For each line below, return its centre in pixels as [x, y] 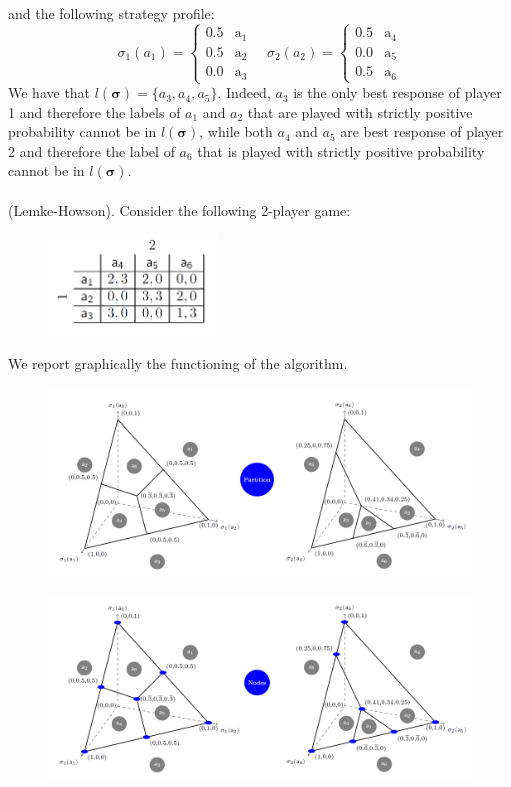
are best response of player [422, 131]
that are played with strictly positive [360, 111]
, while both [236, 131]
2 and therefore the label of [91, 150]
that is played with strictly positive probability [341, 150]
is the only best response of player [397, 92]
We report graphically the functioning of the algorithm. [178, 363]
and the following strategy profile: [111, 13]
